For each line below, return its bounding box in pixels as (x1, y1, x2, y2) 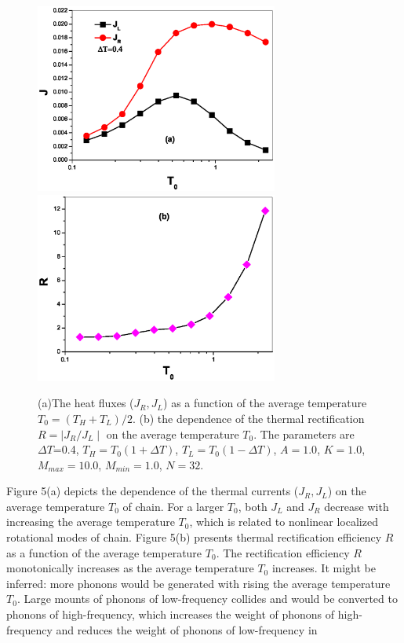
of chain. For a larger (122, 498, 224, 514)
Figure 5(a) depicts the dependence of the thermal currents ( (6, 483, 299, 499)
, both (238, 498, 268, 514)
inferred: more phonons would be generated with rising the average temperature (6, 575, 391, 591)
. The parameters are (253, 425, 355, 442)
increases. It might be (271, 560, 376, 576)
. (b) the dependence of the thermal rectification (132, 410, 365, 426)
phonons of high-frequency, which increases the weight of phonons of (6, 606, 335, 623)
